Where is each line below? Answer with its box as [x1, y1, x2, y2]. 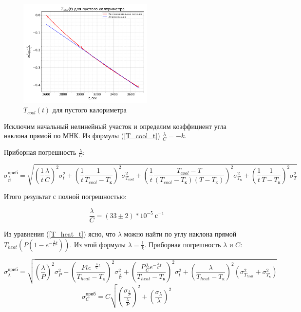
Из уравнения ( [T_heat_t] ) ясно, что [4, 229, 115, 239]
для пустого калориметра [52, 105, 127, 115]
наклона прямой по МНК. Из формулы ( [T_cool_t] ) [4, 130, 160, 141]
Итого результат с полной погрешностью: [4, 191, 127, 202]
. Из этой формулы [70, 239, 126, 249]
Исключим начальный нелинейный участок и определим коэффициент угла [4, 121, 226, 131]
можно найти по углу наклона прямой [124, 229, 237, 239]
